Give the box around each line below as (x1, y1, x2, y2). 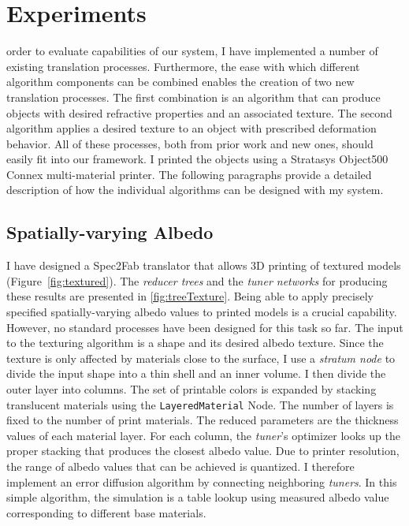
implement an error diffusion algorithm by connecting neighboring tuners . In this (6, 473, 397, 490)
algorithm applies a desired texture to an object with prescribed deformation (6, 120, 377, 136)
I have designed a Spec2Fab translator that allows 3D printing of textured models (6, 257, 401, 274)
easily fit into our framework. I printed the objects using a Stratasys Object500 (6, 151, 389, 167)
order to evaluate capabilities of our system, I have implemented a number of (6, 43, 378, 59)
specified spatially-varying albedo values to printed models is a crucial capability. (6, 304, 397, 320)
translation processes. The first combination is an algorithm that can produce (6, 88, 381, 105)
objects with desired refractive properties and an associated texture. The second (6, 104, 392, 121)
